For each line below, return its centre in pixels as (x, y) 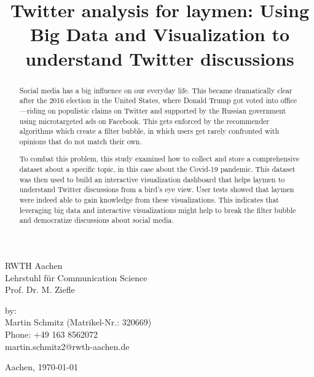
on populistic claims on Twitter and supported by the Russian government (167, 110)
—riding (33, 110)
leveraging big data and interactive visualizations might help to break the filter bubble (158, 210)
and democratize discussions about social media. (96, 220)
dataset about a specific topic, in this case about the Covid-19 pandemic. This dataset (157, 169)
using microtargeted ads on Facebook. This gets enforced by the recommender (144, 121)
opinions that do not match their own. (80, 141)
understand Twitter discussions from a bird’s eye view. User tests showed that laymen (157, 189)
